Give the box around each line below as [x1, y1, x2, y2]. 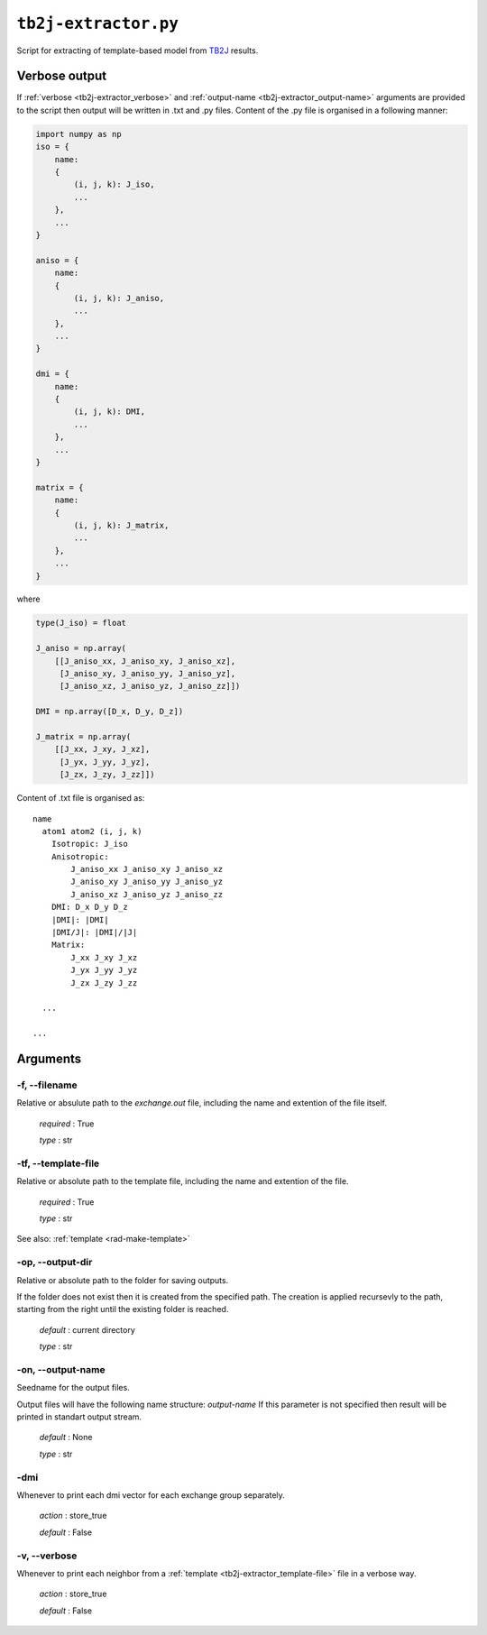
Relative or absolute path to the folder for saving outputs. [16, 1274, 229, 1285]
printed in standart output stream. [16, 1411, 142, 1422]
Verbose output [16, 69, 107, 84]
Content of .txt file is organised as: [16, 793, 145, 804]
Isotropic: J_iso [51, 839, 128, 850]
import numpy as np [35, 129, 122, 139]
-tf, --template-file [16, 1157, 100, 1170]
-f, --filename [16, 1079, 78, 1091]
